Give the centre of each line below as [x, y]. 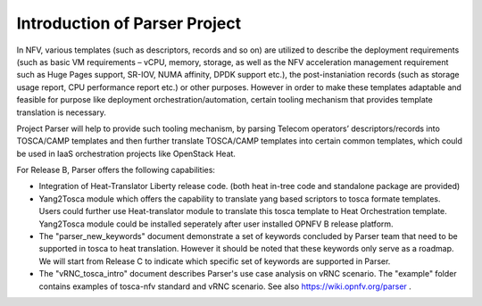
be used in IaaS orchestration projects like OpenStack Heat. [126, 153]
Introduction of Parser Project [129, 23]
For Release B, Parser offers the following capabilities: [116, 170]
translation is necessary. [61, 112]
